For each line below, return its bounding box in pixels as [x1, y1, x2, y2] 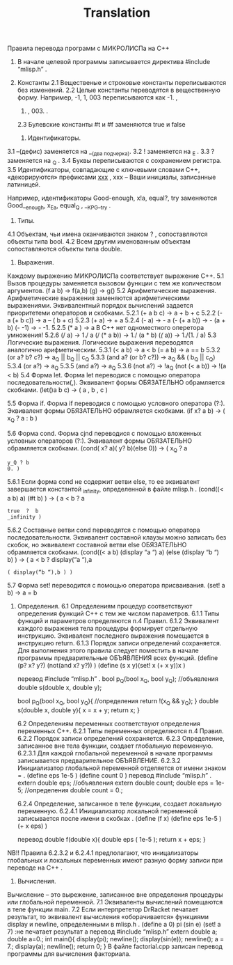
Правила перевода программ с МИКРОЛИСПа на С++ [7, 44, 170, 53]
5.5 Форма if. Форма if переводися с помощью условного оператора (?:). [7, 399, 225, 408]
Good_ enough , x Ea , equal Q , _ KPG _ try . [7, 201, 111, 211]
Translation [83, 5, 151, 21]
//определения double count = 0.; [24, 786, 123, 794]
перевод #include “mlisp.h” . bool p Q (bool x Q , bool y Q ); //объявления [17, 674, 219, 684]
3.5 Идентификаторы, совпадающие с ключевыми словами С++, [7, 165, 200, 173]
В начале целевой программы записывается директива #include [17, 58, 211, 66]
